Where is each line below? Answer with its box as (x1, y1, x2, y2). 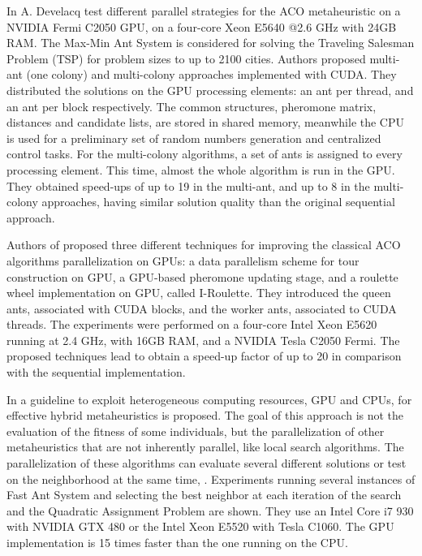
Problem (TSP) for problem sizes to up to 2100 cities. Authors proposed (6, 50, 366, 67)
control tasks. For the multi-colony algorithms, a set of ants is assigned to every (6, 145, 403, 162)
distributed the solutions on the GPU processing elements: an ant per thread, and (6, 81, 414, 98)
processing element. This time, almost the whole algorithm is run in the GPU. (6, 161, 395, 178)
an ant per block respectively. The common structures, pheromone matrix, (6, 97, 377, 114)
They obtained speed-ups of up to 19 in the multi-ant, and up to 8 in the (6, 177, 370, 194)
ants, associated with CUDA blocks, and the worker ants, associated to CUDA (6, 300, 397, 317)
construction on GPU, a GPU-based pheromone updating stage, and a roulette (6, 268, 398, 285)
